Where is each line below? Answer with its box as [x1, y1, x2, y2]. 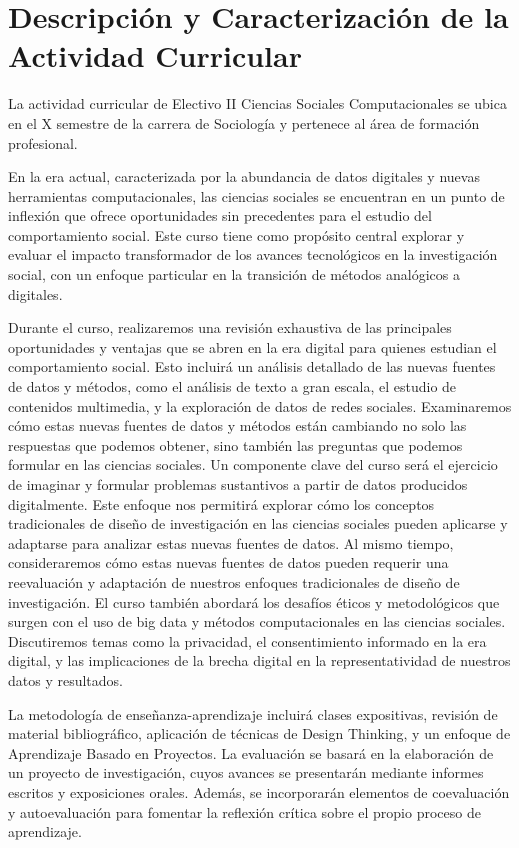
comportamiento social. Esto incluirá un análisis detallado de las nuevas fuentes [8, 356, 496, 377]
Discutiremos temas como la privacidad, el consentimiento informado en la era [8, 630, 487, 651]
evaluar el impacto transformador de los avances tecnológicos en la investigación [8, 244, 498, 265]
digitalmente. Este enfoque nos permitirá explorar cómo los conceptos [8, 493, 435, 514]
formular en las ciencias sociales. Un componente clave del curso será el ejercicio [8, 454, 498, 475]
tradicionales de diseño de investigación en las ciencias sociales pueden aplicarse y [8, 513, 508, 534]
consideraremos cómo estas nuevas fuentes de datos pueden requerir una [8, 552, 449, 573]
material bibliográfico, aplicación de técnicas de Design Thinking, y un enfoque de [8, 723, 511, 744]
